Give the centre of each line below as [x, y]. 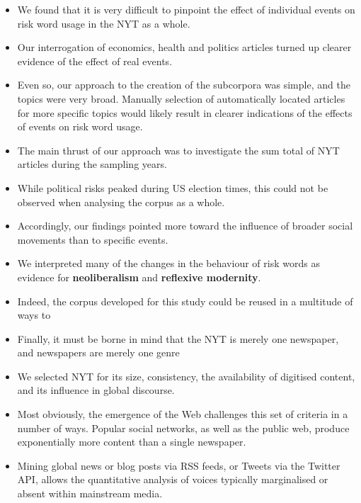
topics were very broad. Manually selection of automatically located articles [181, 98]
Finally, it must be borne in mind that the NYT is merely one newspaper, [178, 338]
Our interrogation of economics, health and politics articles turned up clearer [184, 47]
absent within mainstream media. [90, 493]
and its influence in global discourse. [96, 390]
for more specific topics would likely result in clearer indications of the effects [185, 112]
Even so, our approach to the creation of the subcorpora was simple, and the [184, 85]
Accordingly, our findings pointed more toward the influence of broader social [185, 226]
